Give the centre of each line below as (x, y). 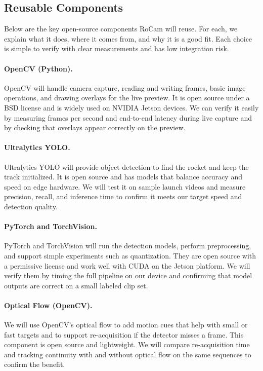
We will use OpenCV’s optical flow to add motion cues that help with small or (126, 325)
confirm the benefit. (35, 364)
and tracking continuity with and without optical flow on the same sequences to (128, 354)
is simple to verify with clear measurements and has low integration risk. (117, 48)
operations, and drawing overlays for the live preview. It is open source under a (127, 98)
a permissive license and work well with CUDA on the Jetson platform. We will (127, 265)
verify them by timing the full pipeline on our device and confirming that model (128, 275)
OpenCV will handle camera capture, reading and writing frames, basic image (125, 87)
